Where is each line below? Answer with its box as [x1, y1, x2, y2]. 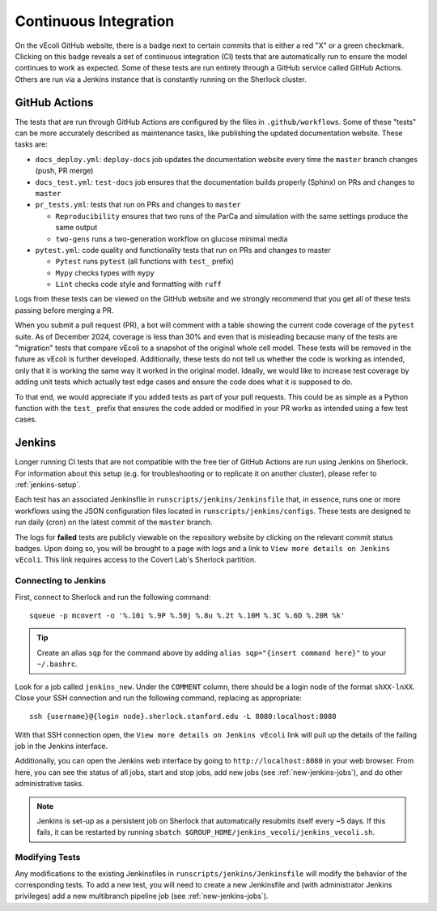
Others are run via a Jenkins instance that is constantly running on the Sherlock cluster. [15, 74, 307, 84]
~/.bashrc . [36, 659, 78, 669]
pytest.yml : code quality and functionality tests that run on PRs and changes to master [35, 245, 331, 254]
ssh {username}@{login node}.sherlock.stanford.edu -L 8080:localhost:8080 [29, 712, 337, 721]
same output [55, 223, 98, 233]
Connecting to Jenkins [15, 575, 107, 587]
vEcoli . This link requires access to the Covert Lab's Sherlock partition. [15, 555, 257, 565]
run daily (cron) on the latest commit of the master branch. [15, 517, 213, 527]
